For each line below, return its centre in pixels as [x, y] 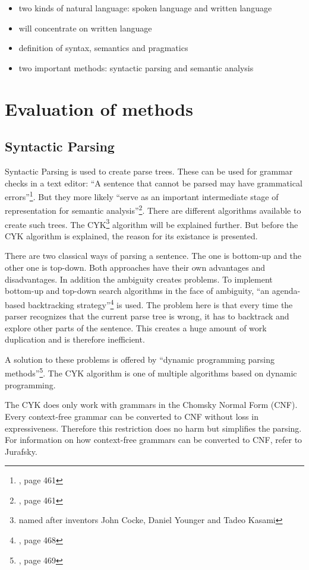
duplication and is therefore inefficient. [75, 339]
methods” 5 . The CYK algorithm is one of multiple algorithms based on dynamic [151, 372]
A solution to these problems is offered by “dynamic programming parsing [140, 359]
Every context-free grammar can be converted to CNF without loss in [132, 416]
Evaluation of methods [99, 108]
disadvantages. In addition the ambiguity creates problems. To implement [139, 279]
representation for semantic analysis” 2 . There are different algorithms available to [153, 210]
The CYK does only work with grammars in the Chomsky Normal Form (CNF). [151, 405]
